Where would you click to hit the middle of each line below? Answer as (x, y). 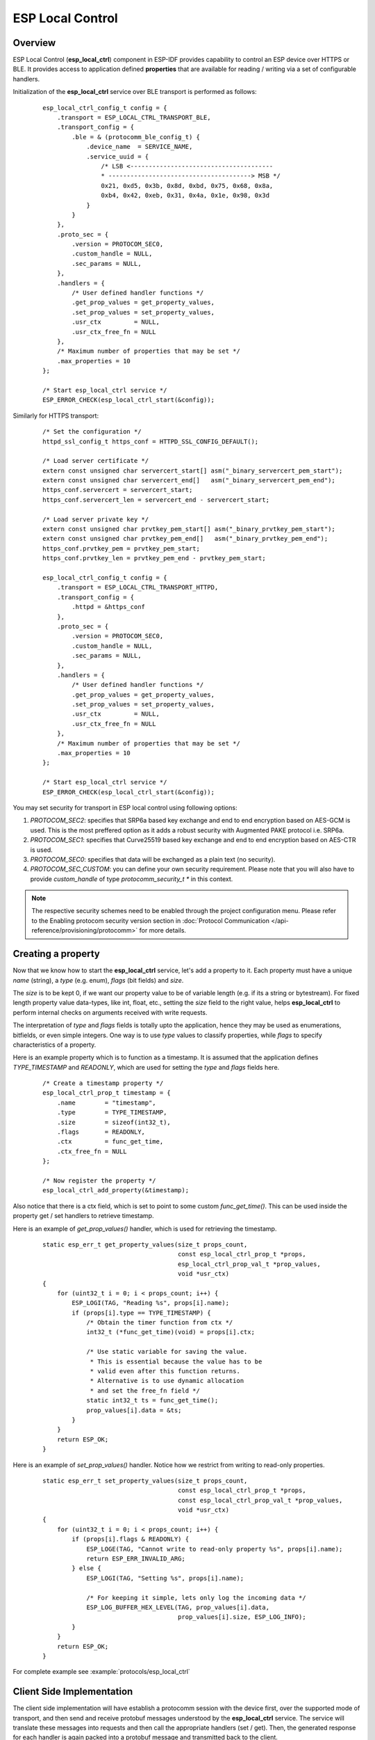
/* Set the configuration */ (92, 432)
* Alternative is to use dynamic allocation (167, 1381)
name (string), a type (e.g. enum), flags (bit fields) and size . (98, 980)
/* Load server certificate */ (96, 461)
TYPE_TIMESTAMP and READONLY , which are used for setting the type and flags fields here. (146, 1067)
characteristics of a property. (55, 1045)
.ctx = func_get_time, (110, 1142)
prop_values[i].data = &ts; (134, 1410)
